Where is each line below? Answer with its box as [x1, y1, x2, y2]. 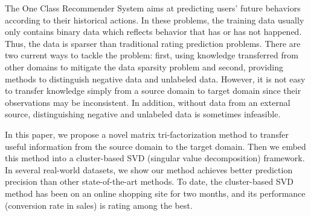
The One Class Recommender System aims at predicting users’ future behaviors [5, 2, 301, 14]
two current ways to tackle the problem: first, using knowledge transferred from [5, 49, 298, 61]
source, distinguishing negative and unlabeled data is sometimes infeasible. [5, 108, 281, 120]
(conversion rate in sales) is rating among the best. [5, 199, 193, 211]
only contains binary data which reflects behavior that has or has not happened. [5, 25, 302, 38]
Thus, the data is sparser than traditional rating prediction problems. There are [5, 37, 301, 49]
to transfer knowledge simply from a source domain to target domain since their [5, 84, 301, 97]
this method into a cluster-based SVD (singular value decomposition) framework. [5, 152, 305, 164]
